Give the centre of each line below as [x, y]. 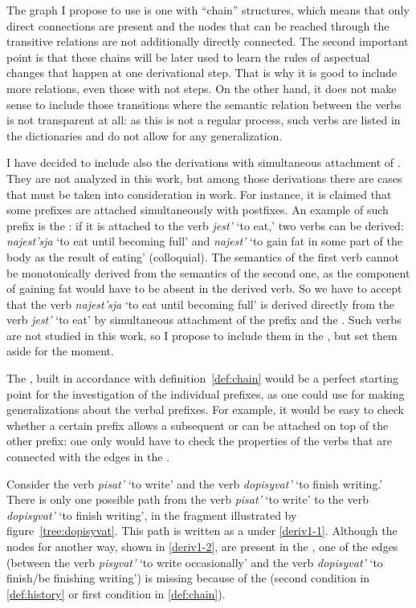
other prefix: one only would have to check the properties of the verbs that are [199, 441]
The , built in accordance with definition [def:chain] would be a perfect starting [202, 378]
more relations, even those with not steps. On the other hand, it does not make [202, 88]
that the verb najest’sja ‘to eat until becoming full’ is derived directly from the [200, 304]
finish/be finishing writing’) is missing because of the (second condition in [188, 578]
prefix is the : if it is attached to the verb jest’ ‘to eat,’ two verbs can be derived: [205, 225]
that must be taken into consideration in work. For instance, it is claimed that [199, 194]
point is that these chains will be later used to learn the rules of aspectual [188, 57]
